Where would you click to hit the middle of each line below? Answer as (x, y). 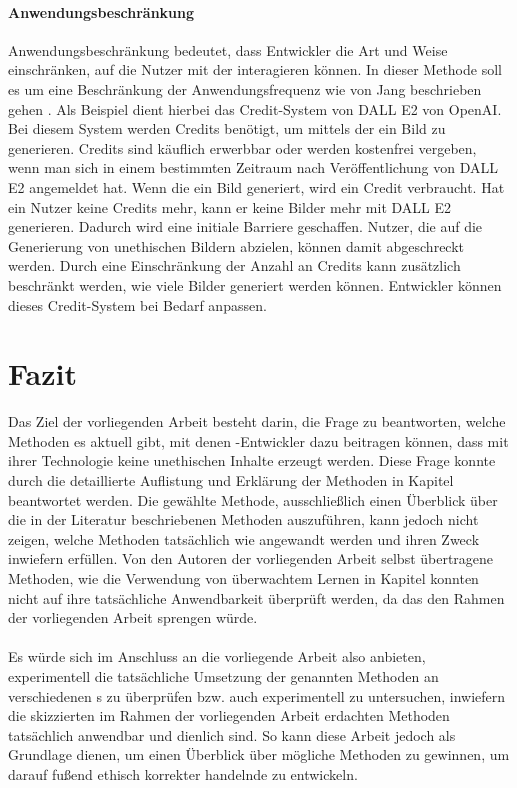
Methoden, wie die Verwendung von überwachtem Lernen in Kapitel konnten (243, 577)
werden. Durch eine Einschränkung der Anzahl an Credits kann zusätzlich (234, 265)
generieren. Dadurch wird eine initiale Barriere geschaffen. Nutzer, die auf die (245, 226)
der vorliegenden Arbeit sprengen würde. (133, 617)
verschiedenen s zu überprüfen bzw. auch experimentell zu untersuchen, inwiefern (257, 695)
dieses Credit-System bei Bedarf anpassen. (137, 304)
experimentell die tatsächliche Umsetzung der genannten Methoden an (223, 675)
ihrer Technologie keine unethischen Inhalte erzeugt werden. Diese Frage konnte (252, 460)
